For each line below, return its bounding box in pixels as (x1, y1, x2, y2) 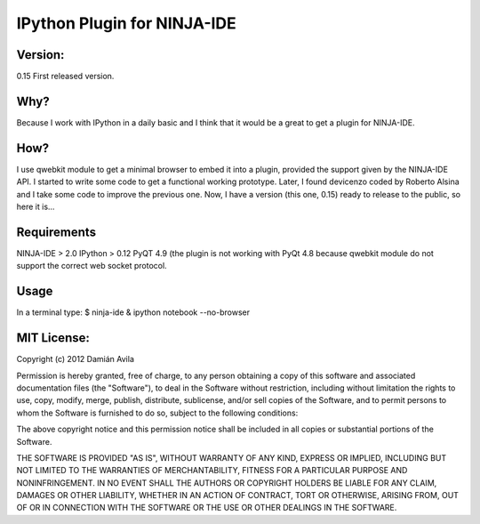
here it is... (16, 201, 55, 213)
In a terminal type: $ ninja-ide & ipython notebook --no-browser (16, 307, 251, 318)
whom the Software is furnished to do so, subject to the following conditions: (16, 407, 299, 418)
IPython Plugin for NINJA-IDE (16, 13, 237, 33)
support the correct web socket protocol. (16, 261, 168, 271)
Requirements (16, 224, 97, 239)
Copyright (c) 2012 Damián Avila (16, 354, 135, 365)
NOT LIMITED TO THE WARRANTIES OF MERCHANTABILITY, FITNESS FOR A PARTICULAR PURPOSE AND (16, 465, 408, 476)
